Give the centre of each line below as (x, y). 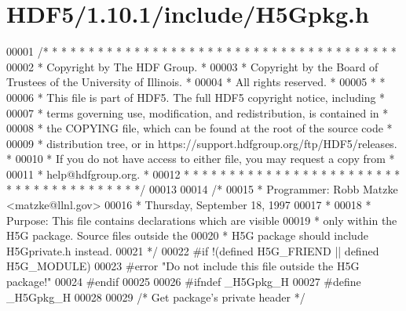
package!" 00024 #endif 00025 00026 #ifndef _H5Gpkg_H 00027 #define (184, 282)
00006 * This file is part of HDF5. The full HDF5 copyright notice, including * (196, 97)
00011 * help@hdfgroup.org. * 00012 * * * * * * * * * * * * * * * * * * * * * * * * (203, 174)
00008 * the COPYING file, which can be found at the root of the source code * (199, 128)
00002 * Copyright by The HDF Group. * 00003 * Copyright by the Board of (192, 66)
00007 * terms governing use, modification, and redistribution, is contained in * (198, 112)
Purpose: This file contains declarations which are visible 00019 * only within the (202, 220)
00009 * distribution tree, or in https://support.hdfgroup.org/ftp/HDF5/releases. (202, 143)
